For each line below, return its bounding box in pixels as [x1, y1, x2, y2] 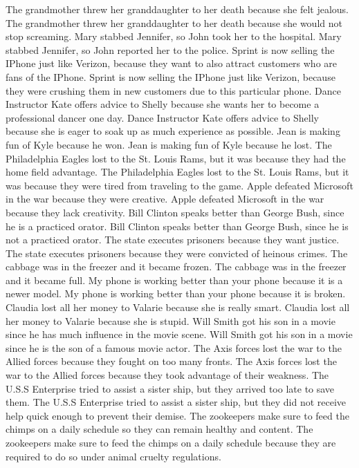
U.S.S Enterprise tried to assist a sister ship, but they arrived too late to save [6, 381, 335, 395]
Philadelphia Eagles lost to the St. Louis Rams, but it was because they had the [6, 151, 346, 165]
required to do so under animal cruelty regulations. [6, 449, 221, 463]
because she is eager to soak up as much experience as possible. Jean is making [6, 124, 340, 138]
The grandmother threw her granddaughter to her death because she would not [6, 15, 342, 30]
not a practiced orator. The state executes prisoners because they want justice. [6, 232, 340, 247]
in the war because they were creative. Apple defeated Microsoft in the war [6, 191, 324, 206]
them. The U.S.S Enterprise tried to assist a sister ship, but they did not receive [6, 395, 347, 409]
